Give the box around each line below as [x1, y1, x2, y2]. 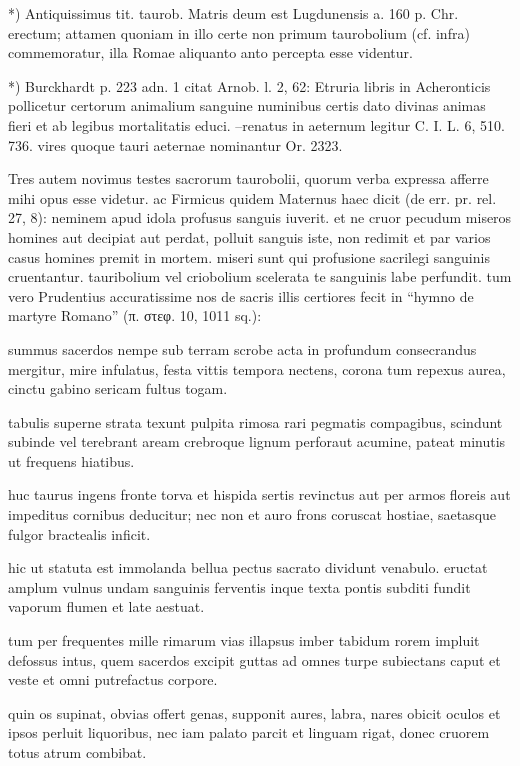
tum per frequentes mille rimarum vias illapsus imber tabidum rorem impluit [8, 630, 480, 651]
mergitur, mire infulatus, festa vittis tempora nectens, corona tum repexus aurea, [8, 358, 506, 379]
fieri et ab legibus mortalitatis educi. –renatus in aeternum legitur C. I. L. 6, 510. [8, 114, 505, 135]
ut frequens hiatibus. [8, 450, 135, 471]
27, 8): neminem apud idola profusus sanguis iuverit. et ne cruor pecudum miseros [8, 207, 512, 228]
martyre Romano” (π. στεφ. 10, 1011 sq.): [8, 305, 262, 326]
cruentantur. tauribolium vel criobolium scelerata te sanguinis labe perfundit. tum [8, 266, 512, 287]
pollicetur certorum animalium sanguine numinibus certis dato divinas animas [8, 95, 486, 116]
